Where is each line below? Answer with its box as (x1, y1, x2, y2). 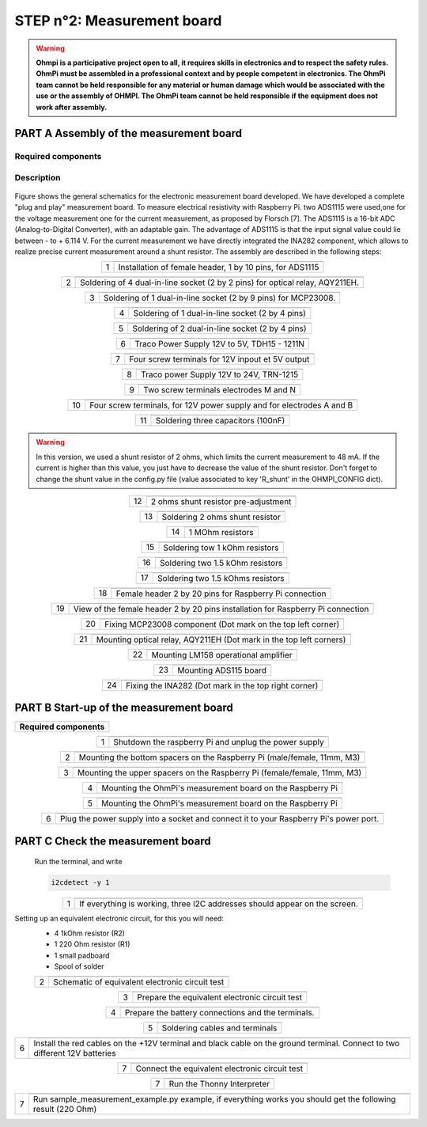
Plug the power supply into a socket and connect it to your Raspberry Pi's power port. (59, 814, 380, 825)
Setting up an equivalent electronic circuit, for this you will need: (14, 914, 225, 924)
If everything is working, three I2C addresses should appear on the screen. (79, 898, 359, 909)
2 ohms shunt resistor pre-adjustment (150, 495, 292, 507)
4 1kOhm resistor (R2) (54, 928, 126, 938)
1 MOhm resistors (188, 526, 254, 537)
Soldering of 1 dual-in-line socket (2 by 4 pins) (133, 308, 306, 319)
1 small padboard (54, 951, 110, 960)
